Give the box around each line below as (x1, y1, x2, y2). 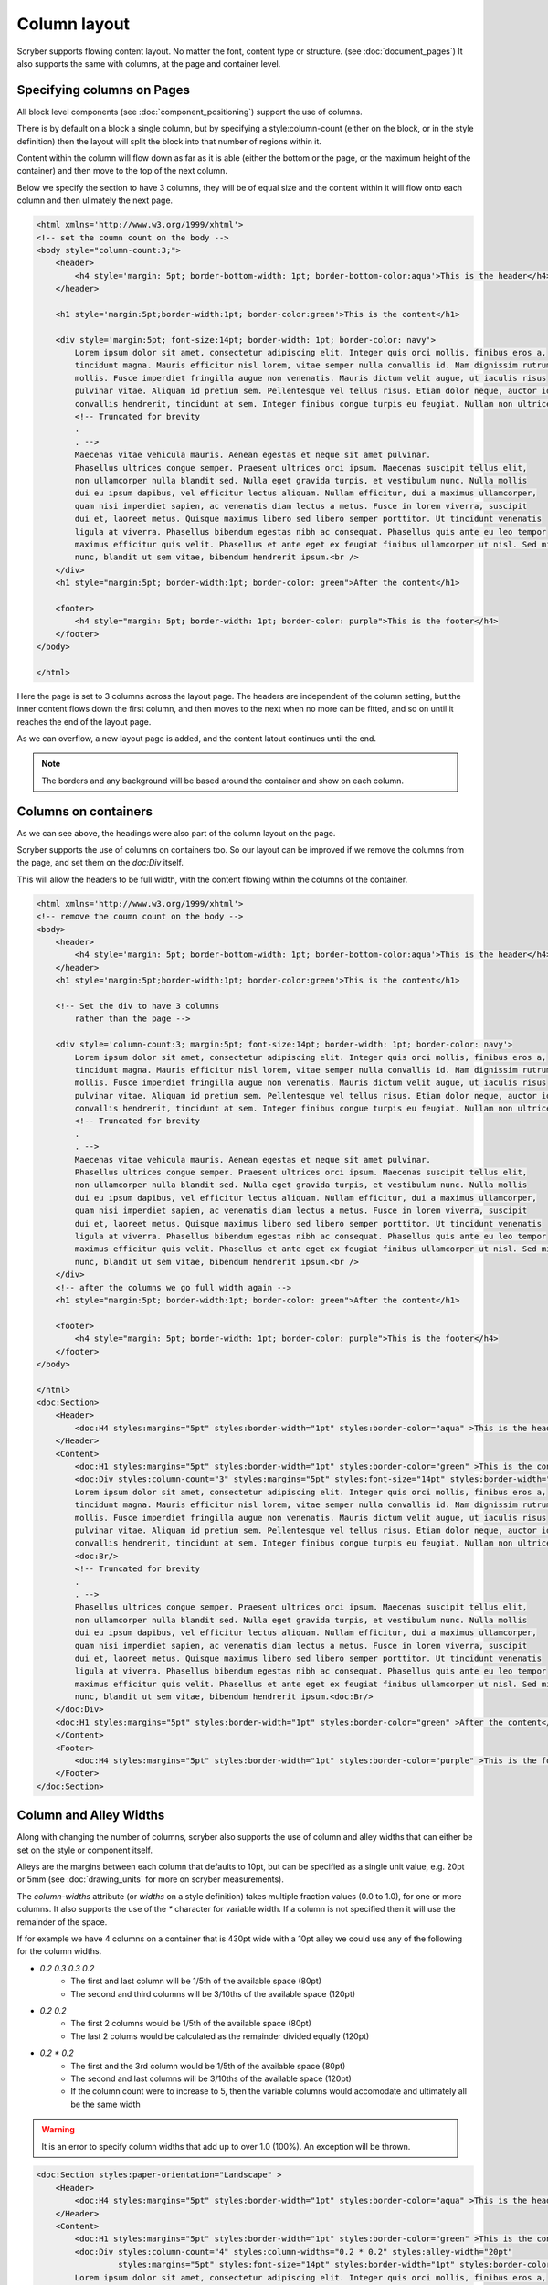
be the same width (70, 2099, 141, 2110)
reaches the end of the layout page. (16, 716, 152, 727)
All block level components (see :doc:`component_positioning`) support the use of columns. (16, 106, 363, 117)
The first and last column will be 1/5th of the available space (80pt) (70, 1975, 321, 1987)
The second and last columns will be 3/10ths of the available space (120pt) (70, 2073, 352, 2084)
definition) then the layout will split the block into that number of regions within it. (16, 135, 321, 146)
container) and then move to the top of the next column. (16, 165, 227, 176)
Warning (41, 2124, 75, 2135)
